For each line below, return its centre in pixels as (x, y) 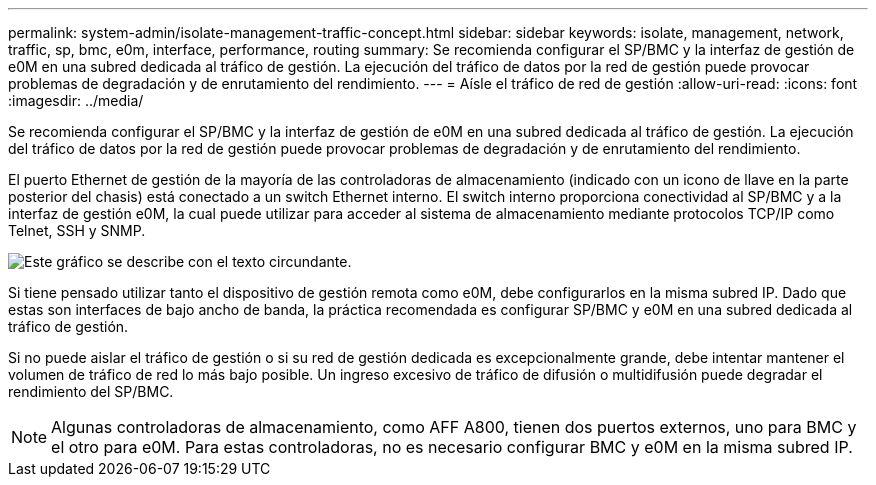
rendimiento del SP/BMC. (91, 391)
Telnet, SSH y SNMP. (77, 230)
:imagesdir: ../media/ (76, 100)
